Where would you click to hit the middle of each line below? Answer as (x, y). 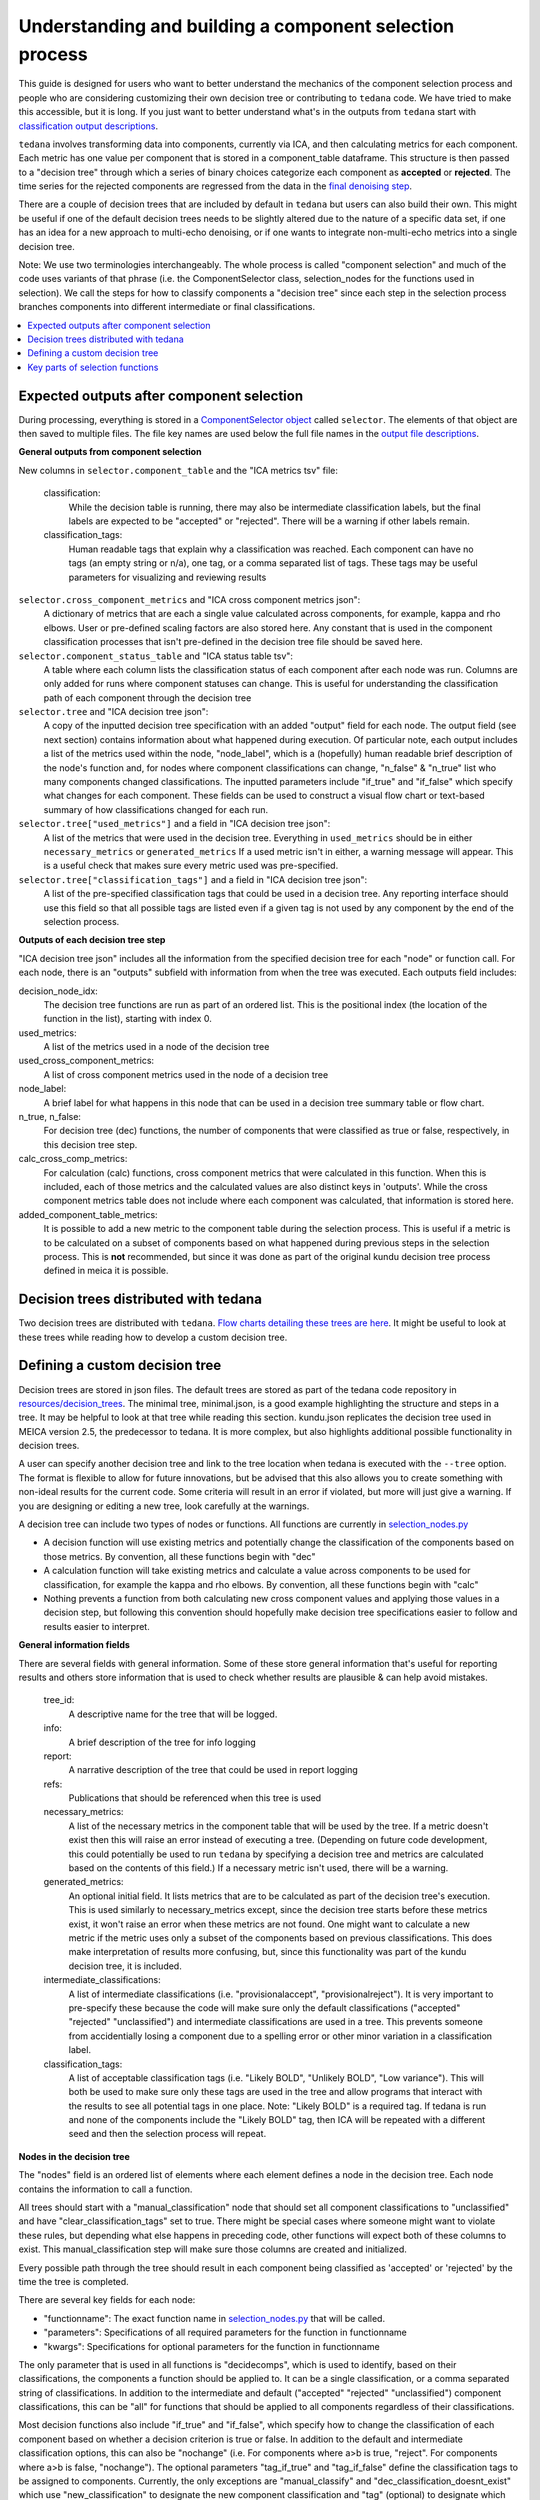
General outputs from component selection (110, 452)
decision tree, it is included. (125, 1966)
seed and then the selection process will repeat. (167, 2134)
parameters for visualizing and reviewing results (167, 577)
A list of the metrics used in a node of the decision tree (156, 1047)
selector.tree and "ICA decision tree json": (113, 712)
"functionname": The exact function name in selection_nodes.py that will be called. (214, 2318)
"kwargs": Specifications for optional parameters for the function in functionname (211, 2346)
